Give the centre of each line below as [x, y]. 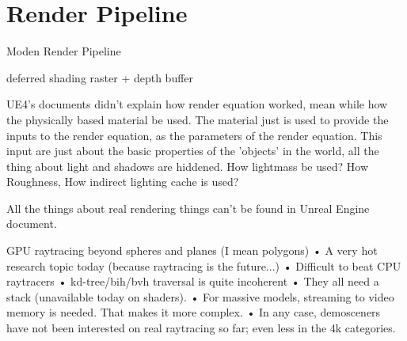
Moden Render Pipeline [64, 51]
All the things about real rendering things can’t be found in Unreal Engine [188, 208]
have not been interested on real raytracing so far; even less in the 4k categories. [201, 328]
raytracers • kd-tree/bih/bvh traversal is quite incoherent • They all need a [193, 281]
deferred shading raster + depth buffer [100, 77]
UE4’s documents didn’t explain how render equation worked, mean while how [197, 104]
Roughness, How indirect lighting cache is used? [123, 182]
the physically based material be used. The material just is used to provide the [198, 119]
